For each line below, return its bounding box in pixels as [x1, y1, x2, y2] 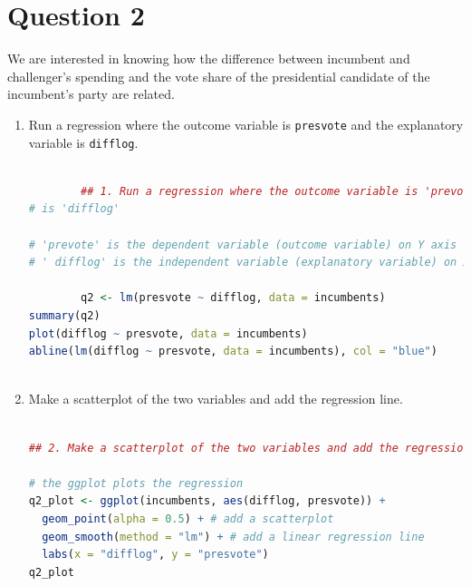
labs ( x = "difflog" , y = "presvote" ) [42, 548, 269, 562]
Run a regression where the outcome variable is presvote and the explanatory [28, 114, 464, 133]
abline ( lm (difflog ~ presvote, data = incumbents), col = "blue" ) [28, 345, 437, 358]
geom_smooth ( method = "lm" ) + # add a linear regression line [42, 530, 425, 543]
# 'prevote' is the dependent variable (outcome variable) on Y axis [28, 238, 457, 251]
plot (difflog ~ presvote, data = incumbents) [28, 327, 308, 340]
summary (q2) [28, 308, 101, 322]
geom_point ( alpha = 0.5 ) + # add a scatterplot [42, 512, 334, 525]
